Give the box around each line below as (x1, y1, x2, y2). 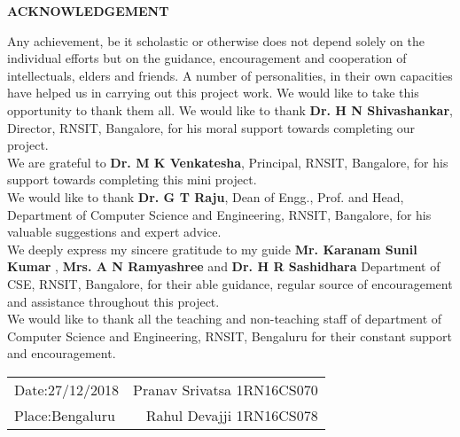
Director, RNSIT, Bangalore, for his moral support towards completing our (7, 118, 416, 137)
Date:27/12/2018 (14, 378, 120, 400)
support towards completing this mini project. (7, 170, 257, 189)
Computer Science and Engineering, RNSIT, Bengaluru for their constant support (7, 326, 452, 345)
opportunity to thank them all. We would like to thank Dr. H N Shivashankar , (7, 100, 453, 119)
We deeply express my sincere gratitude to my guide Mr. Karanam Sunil (7, 239, 417, 258)
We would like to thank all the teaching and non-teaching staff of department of (7, 309, 442, 328)
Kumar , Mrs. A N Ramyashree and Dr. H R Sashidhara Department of (7, 257, 441, 276)
